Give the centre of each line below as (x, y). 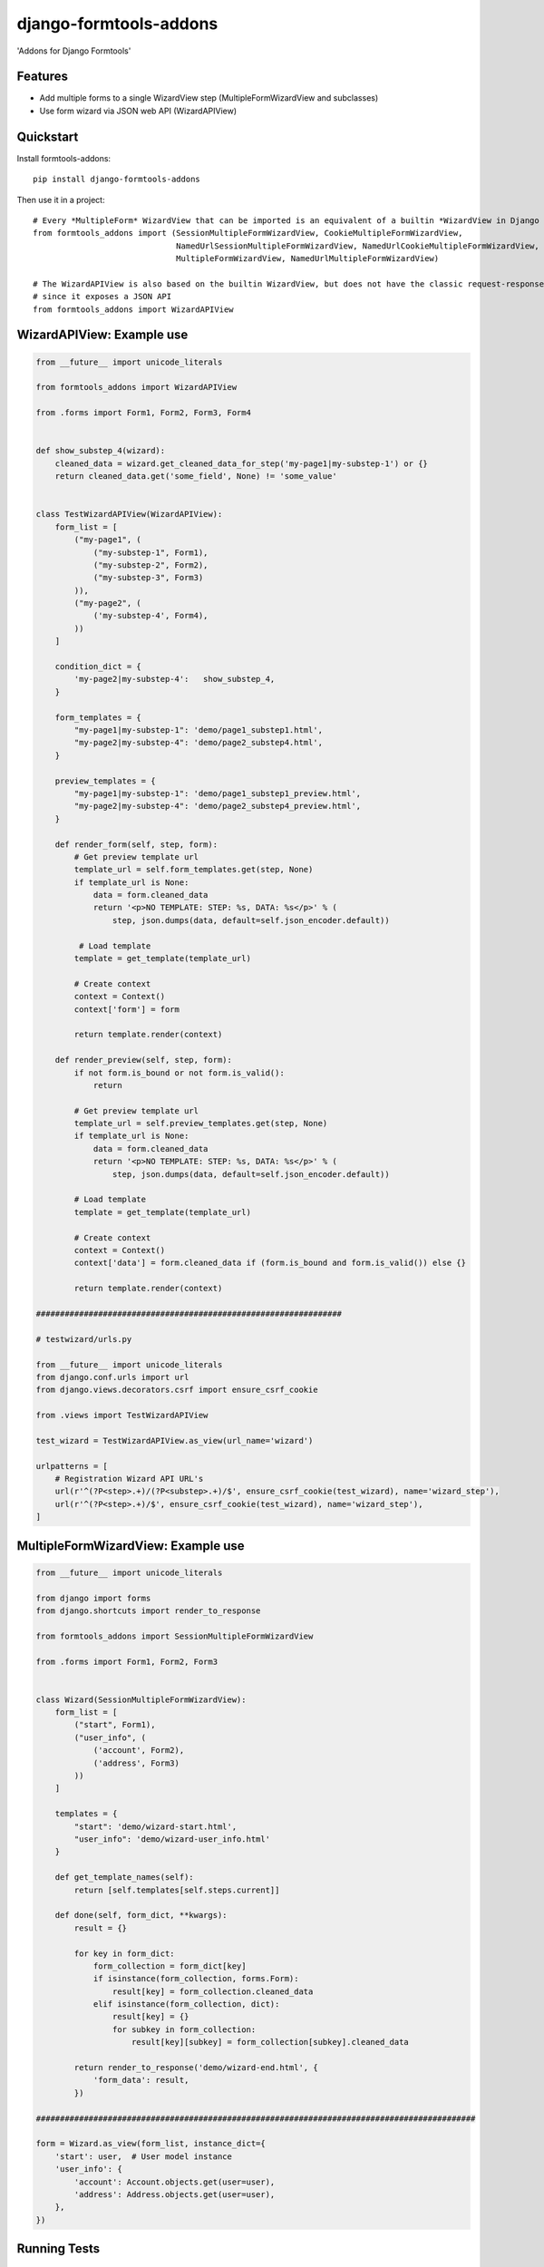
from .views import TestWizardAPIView (122, 1416)
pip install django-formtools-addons (117, 180)
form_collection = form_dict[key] (170, 1966)
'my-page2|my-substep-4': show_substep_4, (175, 679)
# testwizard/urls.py (84, 1339)
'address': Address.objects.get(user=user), (175, 2194)
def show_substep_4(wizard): (101, 451)
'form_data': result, (141, 2080)
